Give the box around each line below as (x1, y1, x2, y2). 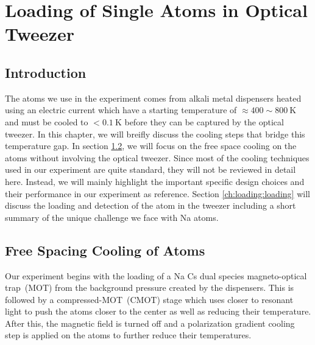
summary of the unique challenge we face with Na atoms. (5, 211, 219, 223)
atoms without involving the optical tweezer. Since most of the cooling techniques (5, 151, 310, 164)
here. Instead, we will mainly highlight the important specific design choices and (5, 175, 305, 187)
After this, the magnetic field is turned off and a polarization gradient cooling (5, 316, 295, 329)
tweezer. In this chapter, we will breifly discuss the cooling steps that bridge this (5, 127, 305, 140)
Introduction (5, 63, 87, 82)
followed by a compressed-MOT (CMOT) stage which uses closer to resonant (5, 293, 294, 305)
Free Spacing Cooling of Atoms (5, 240, 205, 259)
